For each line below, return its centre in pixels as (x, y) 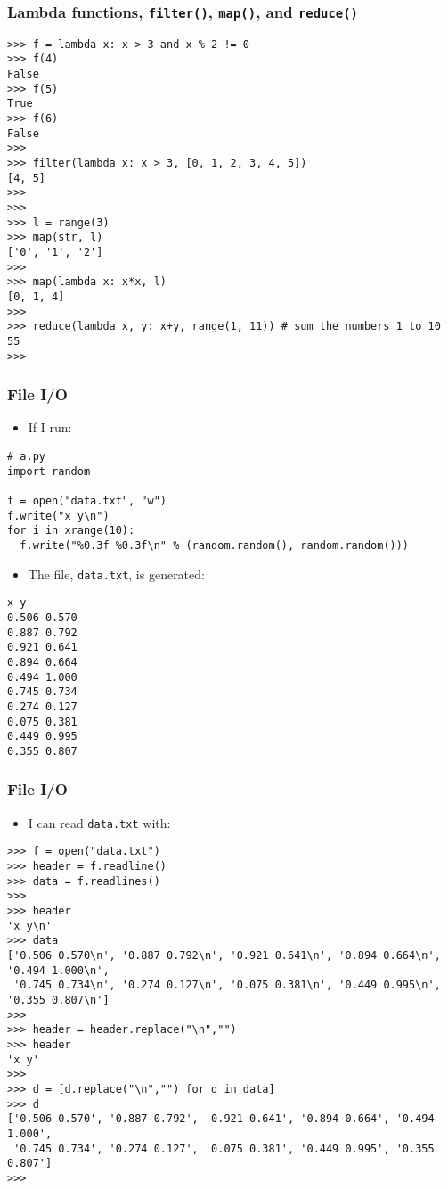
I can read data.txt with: (99, 822)
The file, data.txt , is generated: (116, 574)
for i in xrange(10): (71, 531)
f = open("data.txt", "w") (87, 501)
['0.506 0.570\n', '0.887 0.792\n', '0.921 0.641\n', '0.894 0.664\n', (224, 955)
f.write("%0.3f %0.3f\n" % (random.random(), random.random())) (215, 545)
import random (49, 471)
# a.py (26, 457)
